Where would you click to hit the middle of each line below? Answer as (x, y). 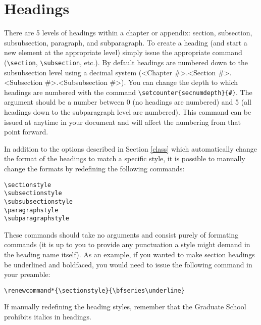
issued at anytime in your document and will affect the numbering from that (122, 122)
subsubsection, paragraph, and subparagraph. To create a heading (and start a (126, 42)
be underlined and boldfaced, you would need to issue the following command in (128, 264)
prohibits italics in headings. (48, 317)
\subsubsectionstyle (39, 201)
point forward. (26, 132)
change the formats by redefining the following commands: (94, 168)
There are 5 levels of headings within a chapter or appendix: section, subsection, (128, 33)
